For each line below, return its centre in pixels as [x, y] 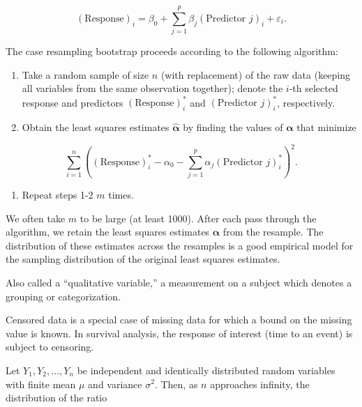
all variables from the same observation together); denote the [152, 88]
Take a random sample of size [85, 74]
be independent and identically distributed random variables [206, 370]
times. [121, 195]
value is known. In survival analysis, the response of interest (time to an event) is [179, 333]
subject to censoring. [50, 347]
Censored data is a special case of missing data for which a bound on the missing [179, 320]
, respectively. [306, 102]
